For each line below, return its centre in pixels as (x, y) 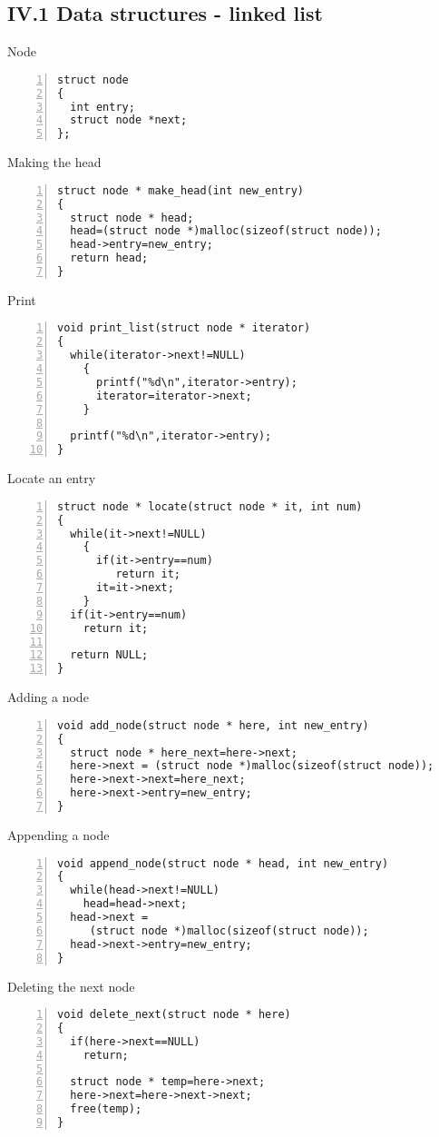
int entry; (102, 107)
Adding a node (48, 697)
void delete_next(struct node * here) (174, 1015)
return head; (109, 258)
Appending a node (59, 834)
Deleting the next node (71, 986)
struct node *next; (129, 120)
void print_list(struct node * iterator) (184, 328)
